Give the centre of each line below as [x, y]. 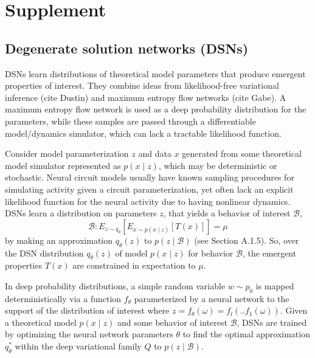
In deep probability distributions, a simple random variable [115, 285]
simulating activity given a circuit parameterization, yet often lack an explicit [149, 189]
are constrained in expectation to [134, 265]
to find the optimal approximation [246, 334]
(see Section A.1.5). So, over [247, 240]
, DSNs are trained [272, 322]
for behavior [211, 253]
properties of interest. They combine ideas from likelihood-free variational [142, 85]
